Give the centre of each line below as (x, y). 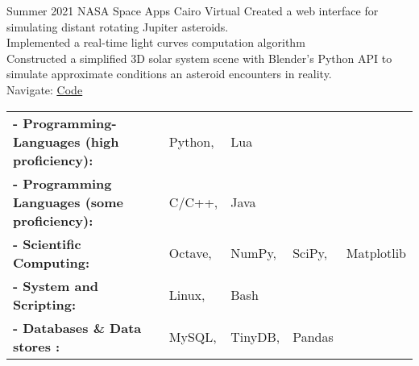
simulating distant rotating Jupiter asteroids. (118, 26)
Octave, (190, 253)
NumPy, (253, 253)
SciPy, (310, 253)
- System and (56, 285)
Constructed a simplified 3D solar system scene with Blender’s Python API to (199, 58)
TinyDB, (255, 337)
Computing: (52, 262)
